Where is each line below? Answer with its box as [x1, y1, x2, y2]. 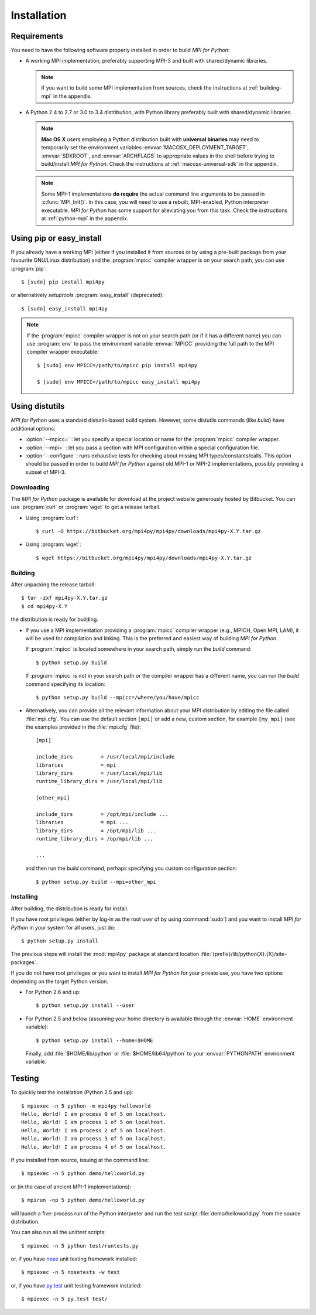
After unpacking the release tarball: [11, 581, 96, 588]
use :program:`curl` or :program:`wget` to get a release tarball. [11, 504, 161, 511]
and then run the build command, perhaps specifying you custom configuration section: [25, 865, 238, 872]
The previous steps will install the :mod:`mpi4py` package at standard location [11, 951, 200, 958]
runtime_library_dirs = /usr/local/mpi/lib [36, 778, 163, 785]
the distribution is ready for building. [11, 616, 99, 623]
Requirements [11, 31, 64, 41]
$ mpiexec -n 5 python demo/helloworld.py [21, 1170, 145, 1177]
